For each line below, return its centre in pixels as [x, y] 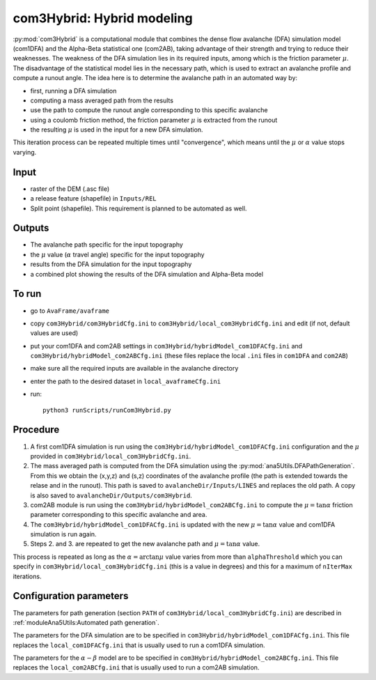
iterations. [27, 576]
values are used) [54, 333]
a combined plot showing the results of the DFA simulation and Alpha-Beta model [147, 274]
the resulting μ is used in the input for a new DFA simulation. [117, 130]
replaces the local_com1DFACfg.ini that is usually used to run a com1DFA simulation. [139, 645]
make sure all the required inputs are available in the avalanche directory [134, 369]
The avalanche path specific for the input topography [107, 245]
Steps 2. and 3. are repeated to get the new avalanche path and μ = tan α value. [145, 544]
